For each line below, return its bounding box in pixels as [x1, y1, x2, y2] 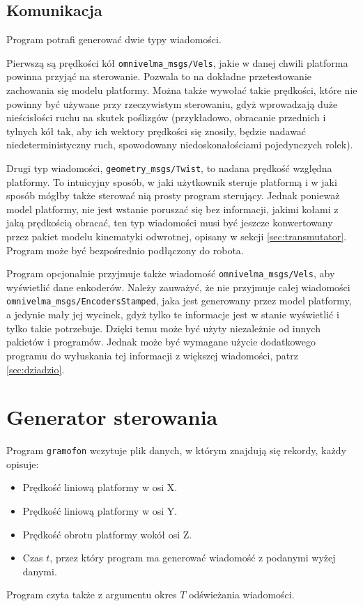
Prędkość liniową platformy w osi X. [22, 480, 178, 495]
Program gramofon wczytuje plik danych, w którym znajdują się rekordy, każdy [6, 443, 346, 458]
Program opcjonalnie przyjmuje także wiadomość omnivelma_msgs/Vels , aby [6, 266, 335, 281]
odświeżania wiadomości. [189, 587, 295, 602]
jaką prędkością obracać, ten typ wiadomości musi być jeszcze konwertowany [6, 215, 333, 230]
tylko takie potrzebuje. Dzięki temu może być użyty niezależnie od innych [6, 320, 320, 335]
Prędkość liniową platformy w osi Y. [22, 504, 178, 518]
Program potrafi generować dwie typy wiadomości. [6, 32, 222, 47]
